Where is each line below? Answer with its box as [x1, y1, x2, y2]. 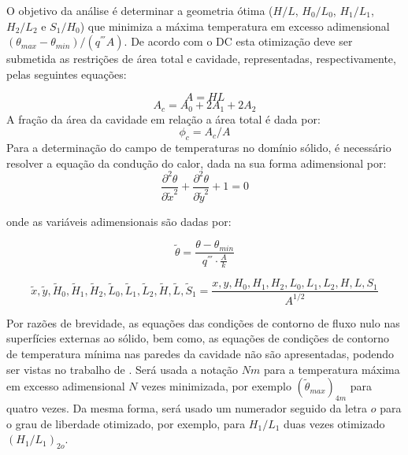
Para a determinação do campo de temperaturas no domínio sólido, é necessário [6, 139, 391, 156]
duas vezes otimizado [284, 415, 385, 431]
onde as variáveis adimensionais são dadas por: [6, 213, 232, 229]
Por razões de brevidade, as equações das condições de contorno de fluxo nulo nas [6, 314, 400, 331]
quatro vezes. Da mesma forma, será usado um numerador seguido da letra [6, 399, 368, 416]
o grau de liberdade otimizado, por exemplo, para [6, 415, 246, 431]
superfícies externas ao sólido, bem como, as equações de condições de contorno [6, 330, 389, 346]
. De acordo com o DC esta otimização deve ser [124, 33, 353, 50]
